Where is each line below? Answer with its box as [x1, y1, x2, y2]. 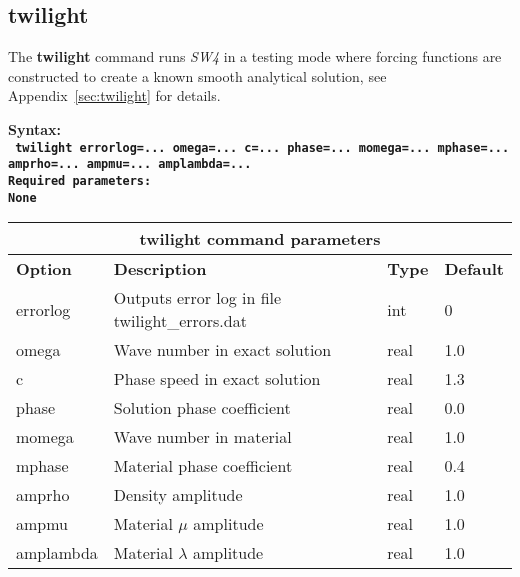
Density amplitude [113, 483, 243, 507]
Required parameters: [8, 173, 152, 188]
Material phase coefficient [113, 454, 293, 478]
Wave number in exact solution [113, 338, 332, 362]
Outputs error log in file [113, 286, 282, 310]
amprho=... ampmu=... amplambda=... [8, 157, 252, 172]
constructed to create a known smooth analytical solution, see [8, 65, 387, 86]
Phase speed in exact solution [113, 367, 321, 391]
